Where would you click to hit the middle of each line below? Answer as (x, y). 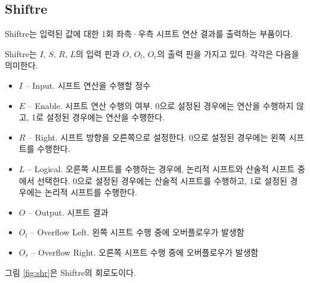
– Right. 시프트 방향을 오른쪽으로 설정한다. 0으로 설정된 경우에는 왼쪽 (157, 137)
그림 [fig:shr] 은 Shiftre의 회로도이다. (70, 272)
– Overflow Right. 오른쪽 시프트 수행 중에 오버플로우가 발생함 (145, 252)
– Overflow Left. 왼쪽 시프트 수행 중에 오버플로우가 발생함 (137, 232)
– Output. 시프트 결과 (68, 212)
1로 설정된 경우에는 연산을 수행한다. (98, 117)
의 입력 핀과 (98, 53)
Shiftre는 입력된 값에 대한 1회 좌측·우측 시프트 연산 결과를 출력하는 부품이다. (149, 34)
